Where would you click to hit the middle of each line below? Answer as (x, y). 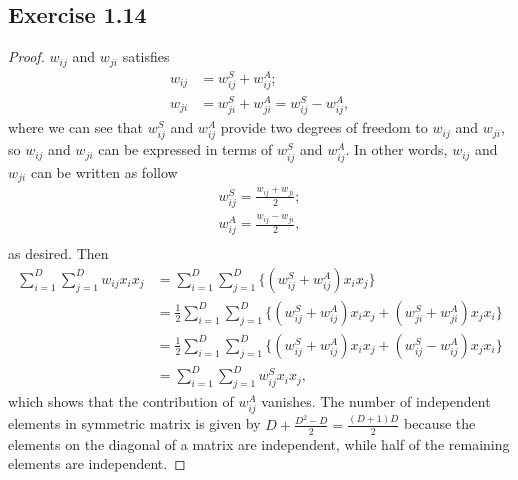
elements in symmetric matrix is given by (134, 423)
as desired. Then (58, 253)
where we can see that (76, 127)
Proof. (26, 56)
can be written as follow (104, 171)
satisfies (146, 56)
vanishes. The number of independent (376, 401)
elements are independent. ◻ (97, 463)
